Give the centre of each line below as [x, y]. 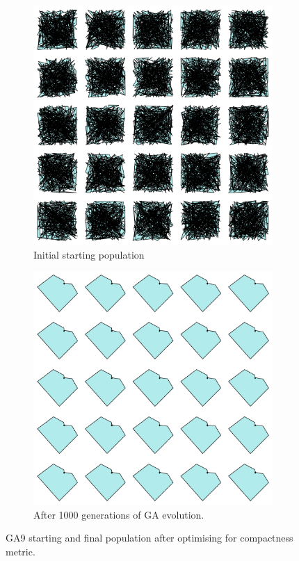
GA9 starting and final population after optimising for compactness [149, 538]
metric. [21, 551]
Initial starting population [89, 254]
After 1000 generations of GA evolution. [119, 514]
